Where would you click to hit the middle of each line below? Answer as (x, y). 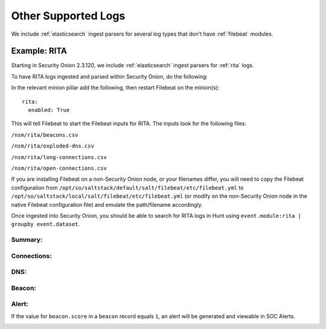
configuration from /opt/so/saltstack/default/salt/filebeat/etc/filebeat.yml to (127, 187)
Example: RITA (39, 51)
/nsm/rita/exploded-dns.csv (53, 146)
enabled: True (49, 110)
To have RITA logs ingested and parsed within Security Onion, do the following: (110, 76)
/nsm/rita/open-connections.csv (59, 168)
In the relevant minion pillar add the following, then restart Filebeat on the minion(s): (115, 88)
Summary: (27, 240)
